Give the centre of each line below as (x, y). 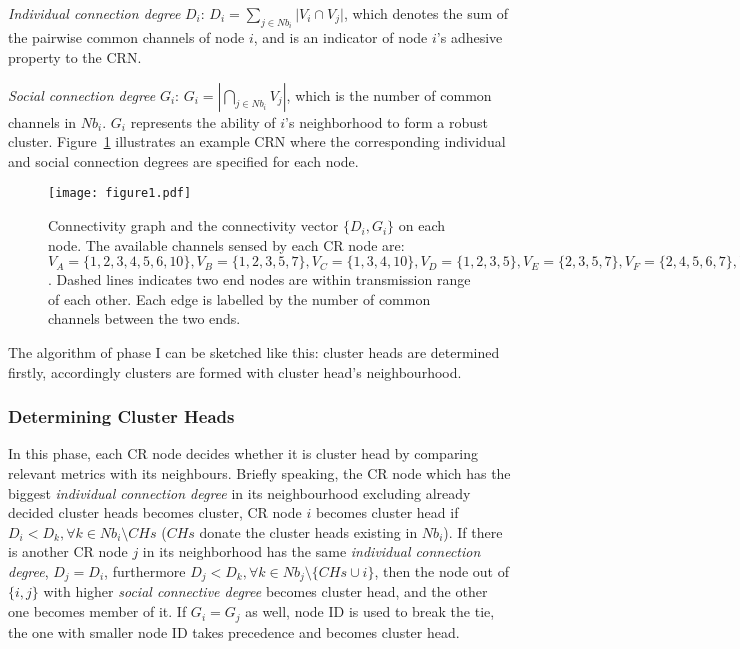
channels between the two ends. (144, 318)
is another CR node (68, 551)
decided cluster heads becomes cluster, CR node (155, 512)
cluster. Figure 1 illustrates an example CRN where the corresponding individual (257, 141)
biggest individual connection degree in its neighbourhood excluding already (239, 492)
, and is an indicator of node (340, 37)
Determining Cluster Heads (121, 416)
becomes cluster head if (387, 512)
